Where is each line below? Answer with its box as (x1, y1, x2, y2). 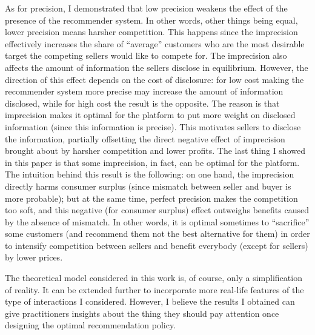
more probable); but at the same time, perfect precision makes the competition (5, 191, 298, 204)
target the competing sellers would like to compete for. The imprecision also (5, 49, 287, 62)
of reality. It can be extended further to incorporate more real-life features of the (5, 283, 304, 296)
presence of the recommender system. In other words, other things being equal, (5, 13, 298, 26)
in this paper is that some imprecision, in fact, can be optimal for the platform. (5, 156, 300, 168)
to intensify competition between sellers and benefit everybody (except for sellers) (5, 239, 308, 251)
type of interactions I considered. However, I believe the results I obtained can (5, 295, 295, 308)
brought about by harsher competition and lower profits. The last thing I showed (5, 144, 305, 157)
